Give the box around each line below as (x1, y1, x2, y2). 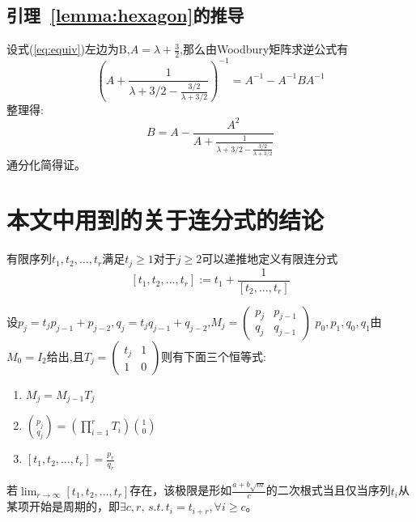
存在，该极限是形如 (129, 482, 232, 499)
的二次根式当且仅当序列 (265, 482, 391, 499)
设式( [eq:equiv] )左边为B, (6, 40, 130, 57)
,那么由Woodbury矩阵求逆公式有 (180, 40, 349, 57)
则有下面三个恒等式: (161, 347, 267, 364)
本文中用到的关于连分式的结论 (6, 203, 325, 236)
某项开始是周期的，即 (6, 498, 120, 515)
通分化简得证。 (6, 155, 86, 172)
